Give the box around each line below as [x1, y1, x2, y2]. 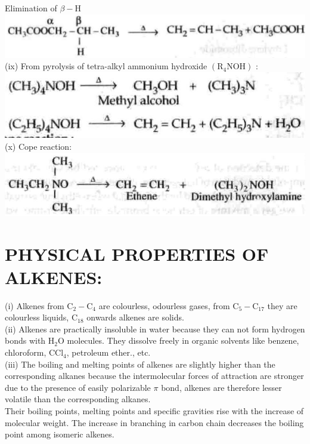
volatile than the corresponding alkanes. [5, 393, 151, 405]
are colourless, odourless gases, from [98, 299, 230, 312]
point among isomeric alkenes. [5, 428, 114, 440]
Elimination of [5, 2, 57, 14]
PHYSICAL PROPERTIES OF [5, 241, 269, 266]
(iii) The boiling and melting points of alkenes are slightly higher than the [5, 357, 275, 370]
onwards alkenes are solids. [86, 311, 184, 323]
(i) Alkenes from [5, 299, 64, 312]
